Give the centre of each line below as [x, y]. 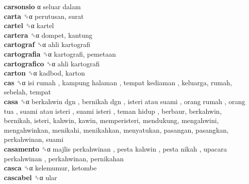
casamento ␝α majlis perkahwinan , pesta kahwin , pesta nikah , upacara [116, 148]
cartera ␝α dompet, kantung [48, 35]
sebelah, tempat [27, 92]
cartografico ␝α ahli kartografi [52, 63]
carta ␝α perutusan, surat [44, 16]
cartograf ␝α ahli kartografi [47, 44]
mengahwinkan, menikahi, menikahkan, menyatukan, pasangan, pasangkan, [116, 130]
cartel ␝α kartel [29, 25]
